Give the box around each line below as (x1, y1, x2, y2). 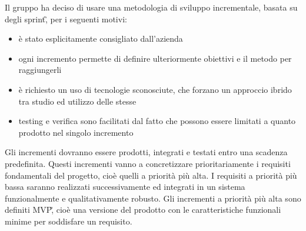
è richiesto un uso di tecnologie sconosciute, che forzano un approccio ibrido (18, 83, 292, 95)
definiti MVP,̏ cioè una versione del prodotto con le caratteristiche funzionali (5, 203, 281, 216)
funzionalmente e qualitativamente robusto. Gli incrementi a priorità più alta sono (5, 192, 301, 204)
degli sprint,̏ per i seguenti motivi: (5, 12, 127, 25)
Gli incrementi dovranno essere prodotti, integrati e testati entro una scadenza (5, 146, 288, 158)
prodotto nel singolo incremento (18, 126, 134, 138)
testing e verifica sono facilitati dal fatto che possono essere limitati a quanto (18, 115, 296, 127)
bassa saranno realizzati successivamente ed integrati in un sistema (5, 180, 245, 193)
